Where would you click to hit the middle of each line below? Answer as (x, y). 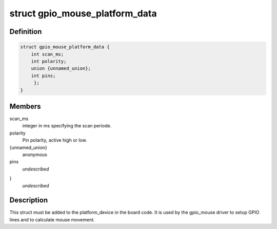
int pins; (43, 75)
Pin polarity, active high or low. (55, 140)
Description (29, 200)
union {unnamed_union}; (61, 69)
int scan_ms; (47, 54)
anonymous (35, 155)
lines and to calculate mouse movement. (52, 220)
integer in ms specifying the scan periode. (67, 126)
